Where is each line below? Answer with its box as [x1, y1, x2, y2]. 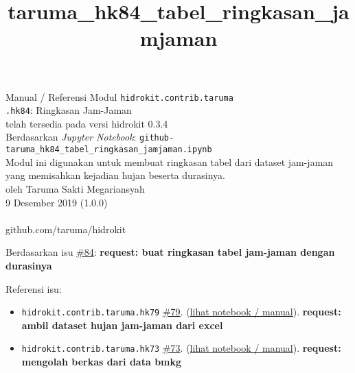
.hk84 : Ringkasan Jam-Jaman [5, 103, 132, 117]
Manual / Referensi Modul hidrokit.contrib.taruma [5, 89, 233, 104]
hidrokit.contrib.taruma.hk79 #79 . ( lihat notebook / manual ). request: [21, 304, 341, 319]
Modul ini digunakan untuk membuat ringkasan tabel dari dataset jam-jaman [5, 154, 334, 169]
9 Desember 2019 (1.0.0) [5, 195, 108, 209]
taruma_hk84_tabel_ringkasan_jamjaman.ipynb [5, 145, 212, 155]
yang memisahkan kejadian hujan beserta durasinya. [5, 168, 226, 182]
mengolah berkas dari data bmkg [21, 354, 182, 369]
